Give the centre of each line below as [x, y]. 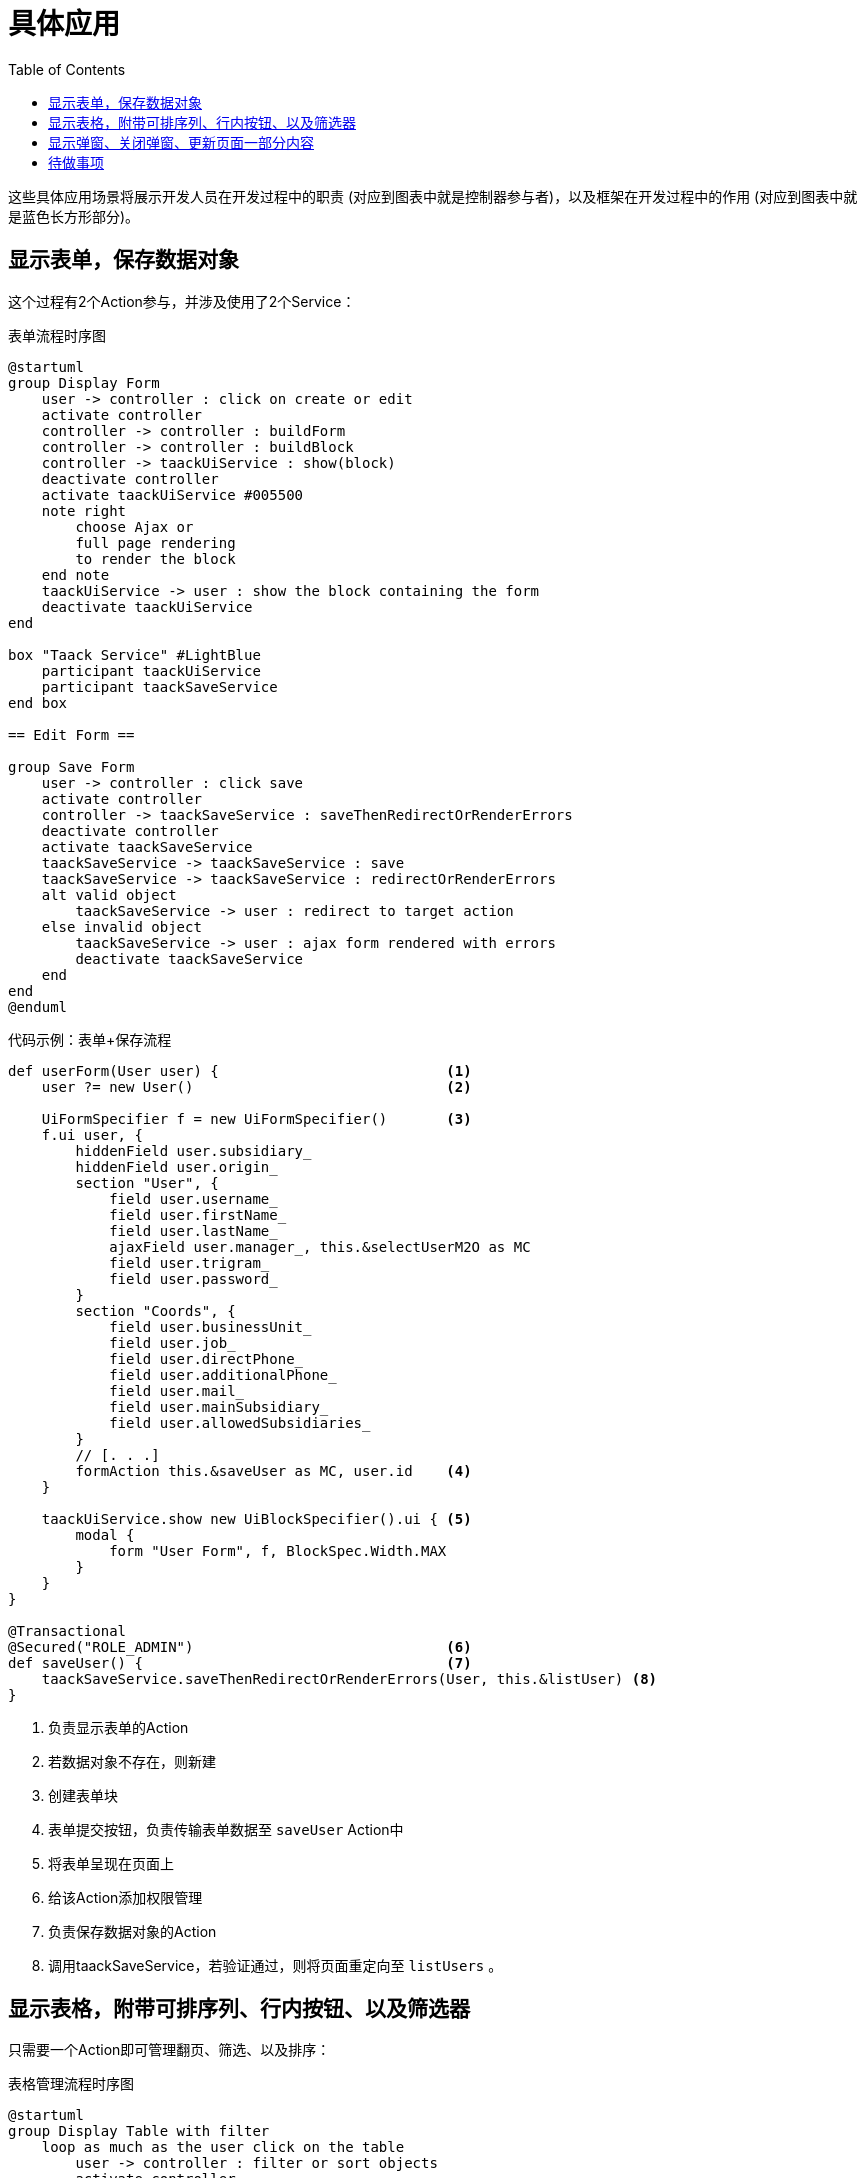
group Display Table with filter [139, 2131]
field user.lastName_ [193, 1230]
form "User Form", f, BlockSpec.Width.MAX [278, 1550]
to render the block [155, 558]
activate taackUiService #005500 [172, 494]
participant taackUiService [151, 670]
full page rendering [155, 542]
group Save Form [71, 766]
